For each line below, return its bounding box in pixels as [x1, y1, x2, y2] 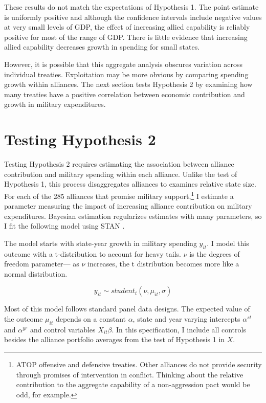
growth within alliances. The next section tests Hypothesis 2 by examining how [4, 79, 253, 89]
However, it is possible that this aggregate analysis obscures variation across [4, 58, 243, 69]
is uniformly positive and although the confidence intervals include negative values [4, 11, 262, 22]
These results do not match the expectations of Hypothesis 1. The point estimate [4, 2, 259, 12]
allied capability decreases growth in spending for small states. [4, 41, 200, 52]
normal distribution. [4, 268, 68, 279]
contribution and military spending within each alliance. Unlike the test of [4, 168, 237, 179]
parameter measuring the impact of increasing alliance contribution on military [4, 200, 252, 211]
